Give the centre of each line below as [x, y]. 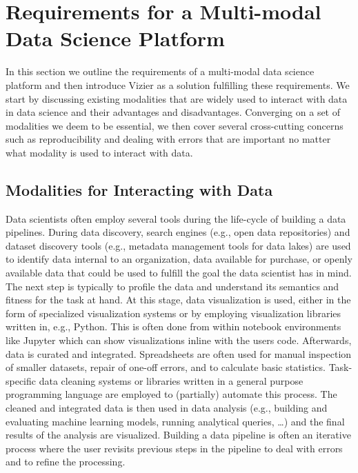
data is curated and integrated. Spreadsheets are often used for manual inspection [179, 353]
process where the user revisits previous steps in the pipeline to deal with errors [174, 448]
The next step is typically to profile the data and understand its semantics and [172, 286]
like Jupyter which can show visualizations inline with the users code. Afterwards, [179, 340]
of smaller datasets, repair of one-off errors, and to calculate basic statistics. [166, 367]
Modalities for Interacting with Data [139, 189]
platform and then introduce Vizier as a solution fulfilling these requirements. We [178, 84]
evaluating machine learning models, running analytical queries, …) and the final [175, 421]
